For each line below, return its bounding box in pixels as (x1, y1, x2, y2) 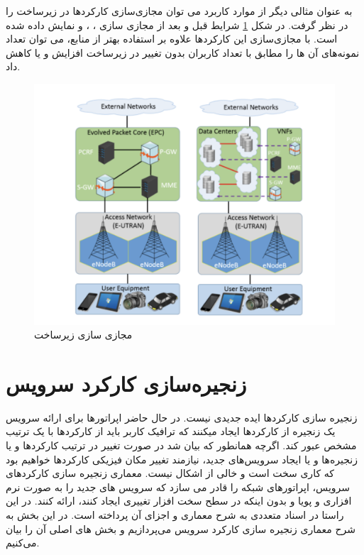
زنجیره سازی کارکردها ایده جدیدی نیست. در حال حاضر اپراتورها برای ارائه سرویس (6, 410, 358, 424)
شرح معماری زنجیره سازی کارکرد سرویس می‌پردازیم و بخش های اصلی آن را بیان (6, 521, 356, 536)
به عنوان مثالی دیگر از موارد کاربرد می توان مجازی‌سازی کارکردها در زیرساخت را (6, 4, 353, 18)
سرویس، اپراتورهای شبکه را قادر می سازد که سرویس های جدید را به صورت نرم (6, 479, 350, 494)
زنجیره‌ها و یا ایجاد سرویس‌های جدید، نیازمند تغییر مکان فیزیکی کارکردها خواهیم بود (6, 451, 358, 466)
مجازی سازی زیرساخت (34, 327, 133, 342)
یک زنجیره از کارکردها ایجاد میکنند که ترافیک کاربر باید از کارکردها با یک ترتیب (6, 424, 336, 439)
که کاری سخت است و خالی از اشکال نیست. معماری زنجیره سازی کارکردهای (6, 466, 334, 480)
